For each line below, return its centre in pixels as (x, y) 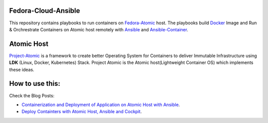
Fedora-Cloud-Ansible (45, 11)
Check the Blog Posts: (32, 95)
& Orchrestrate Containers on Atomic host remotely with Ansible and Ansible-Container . (99, 29)
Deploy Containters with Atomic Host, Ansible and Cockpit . (82, 112)
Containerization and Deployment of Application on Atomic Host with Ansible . (101, 105)
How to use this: (35, 84)
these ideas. (22, 69)
